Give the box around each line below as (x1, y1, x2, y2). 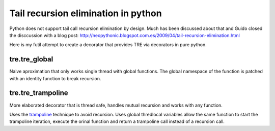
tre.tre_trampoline (9, 89, 68, 97)
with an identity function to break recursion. (9, 75, 101, 81)
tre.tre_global (9, 55, 53, 63)
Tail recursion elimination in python (9, 8, 162, 19)
